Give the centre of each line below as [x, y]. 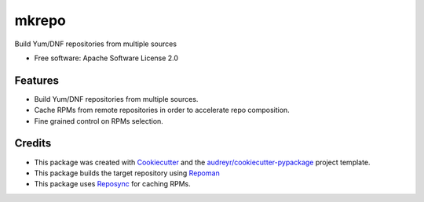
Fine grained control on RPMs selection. [99, 121]
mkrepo [40, 20]
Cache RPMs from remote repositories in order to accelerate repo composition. [162, 110]
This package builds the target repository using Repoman [127, 173]
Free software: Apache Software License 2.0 [106, 58]
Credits [33, 144]
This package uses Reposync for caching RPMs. [113, 184]
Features [37, 80]
